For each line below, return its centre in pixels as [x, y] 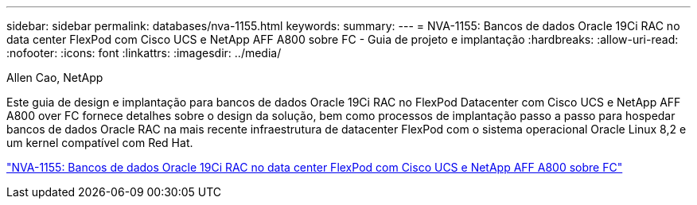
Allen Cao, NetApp [55, 77]
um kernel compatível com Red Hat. [100, 143]
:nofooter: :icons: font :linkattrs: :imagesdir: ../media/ [144, 53]
